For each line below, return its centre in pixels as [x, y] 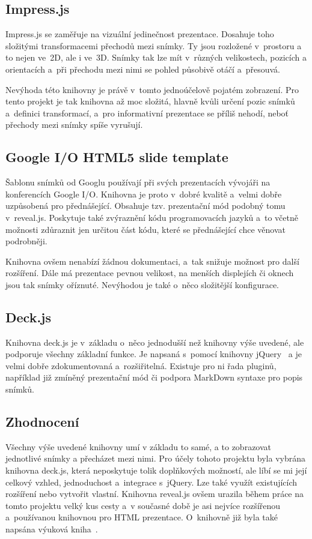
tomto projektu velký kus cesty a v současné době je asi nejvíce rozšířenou [143, 505]
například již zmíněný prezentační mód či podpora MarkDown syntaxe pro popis [154, 377]
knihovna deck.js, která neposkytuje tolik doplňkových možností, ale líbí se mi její [156, 470]
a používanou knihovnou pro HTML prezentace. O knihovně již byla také [142, 517]
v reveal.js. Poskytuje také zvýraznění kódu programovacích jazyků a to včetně [152, 217]
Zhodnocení [42, 422]
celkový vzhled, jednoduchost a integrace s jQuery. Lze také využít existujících [151, 482]
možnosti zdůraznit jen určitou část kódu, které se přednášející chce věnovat [145, 229]
